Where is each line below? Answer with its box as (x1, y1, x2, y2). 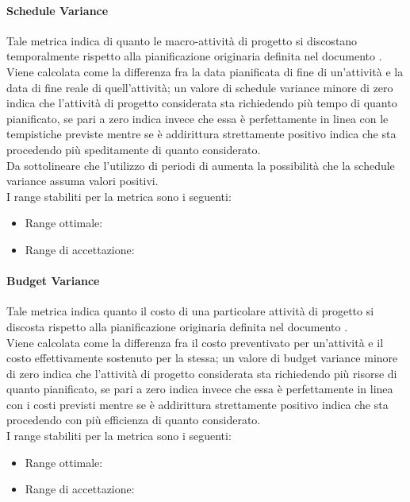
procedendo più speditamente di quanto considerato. (6, 141, 261, 157)
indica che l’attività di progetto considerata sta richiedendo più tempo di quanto (6, 95, 397, 111)
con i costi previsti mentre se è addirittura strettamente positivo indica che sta (6, 396, 389, 412)
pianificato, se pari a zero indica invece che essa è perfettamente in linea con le (6, 110, 389, 126)
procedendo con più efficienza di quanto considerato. (6, 411, 261, 428)
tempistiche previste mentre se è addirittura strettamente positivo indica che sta (6, 125, 397, 142)
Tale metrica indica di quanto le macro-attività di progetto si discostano (6, 32, 358, 48)
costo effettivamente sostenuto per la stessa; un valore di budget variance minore (6, 349, 398, 366)
